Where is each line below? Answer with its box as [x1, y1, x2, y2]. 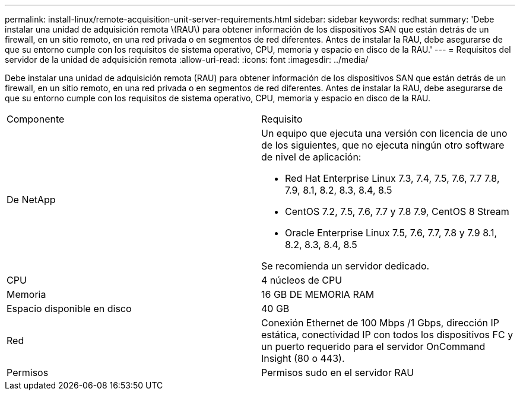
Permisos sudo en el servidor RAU [261, 367, 414, 378]
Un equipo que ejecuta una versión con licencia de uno [261, 127, 508, 139]
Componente [7, 113, 65, 125]
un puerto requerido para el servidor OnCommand [261, 341, 486, 352]
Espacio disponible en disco [7, 303, 132, 314]
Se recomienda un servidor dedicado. [261, 260, 430, 272]
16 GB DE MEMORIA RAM [261, 288, 375, 300]
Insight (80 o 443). [261, 352, 345, 364]
